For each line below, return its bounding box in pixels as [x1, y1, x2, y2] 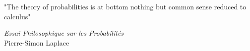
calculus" [4, 11, 31, 21]
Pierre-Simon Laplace [4, 37, 69, 48]
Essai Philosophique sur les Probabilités [4, 28, 124, 38]
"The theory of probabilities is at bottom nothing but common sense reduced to [4, 1, 247, 11]
